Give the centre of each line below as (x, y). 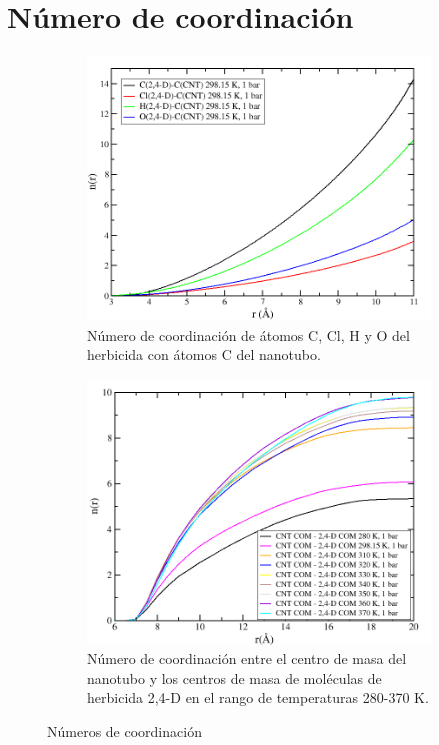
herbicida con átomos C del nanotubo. (204, 354)
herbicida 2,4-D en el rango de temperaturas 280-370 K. (258, 697)
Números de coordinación (124, 730)
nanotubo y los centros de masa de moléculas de (234, 677)
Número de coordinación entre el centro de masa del (247, 658)
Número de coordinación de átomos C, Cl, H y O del (248, 334)
